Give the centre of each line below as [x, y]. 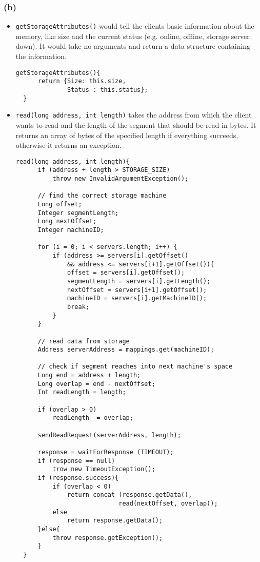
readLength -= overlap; [93, 418]
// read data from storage [84, 341]
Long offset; [60, 204]
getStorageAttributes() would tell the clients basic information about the [135, 26]
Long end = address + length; [89, 375]
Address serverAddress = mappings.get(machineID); [126, 350]
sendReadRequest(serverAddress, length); [109, 435]
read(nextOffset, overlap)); [168, 503]
